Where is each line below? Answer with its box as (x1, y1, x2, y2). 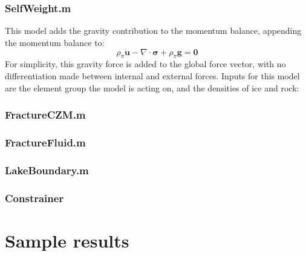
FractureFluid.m (5, 134, 86, 149)
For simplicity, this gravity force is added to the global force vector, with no (5, 57, 286, 70)
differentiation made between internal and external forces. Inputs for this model (5, 70, 300, 82)
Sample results (5, 228, 129, 252)
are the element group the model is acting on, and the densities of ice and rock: (5, 81, 299, 94)
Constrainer (5, 190, 64, 205)
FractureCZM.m (5, 107, 86, 122)
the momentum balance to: (5, 36, 105, 48)
